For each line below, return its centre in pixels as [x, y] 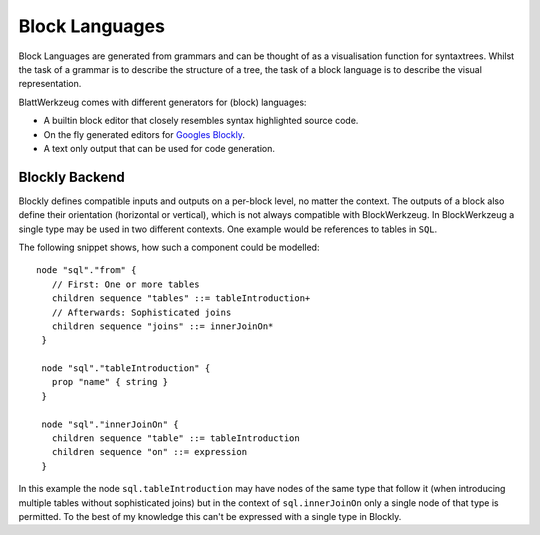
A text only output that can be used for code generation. [159, 148]
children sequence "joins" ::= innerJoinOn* [162, 326]
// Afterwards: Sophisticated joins [141, 312]
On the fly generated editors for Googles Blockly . [144, 134]
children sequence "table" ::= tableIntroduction [175, 438]
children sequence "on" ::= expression [149, 452]
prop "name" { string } [110, 382]
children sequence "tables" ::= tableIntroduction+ [181, 298]
